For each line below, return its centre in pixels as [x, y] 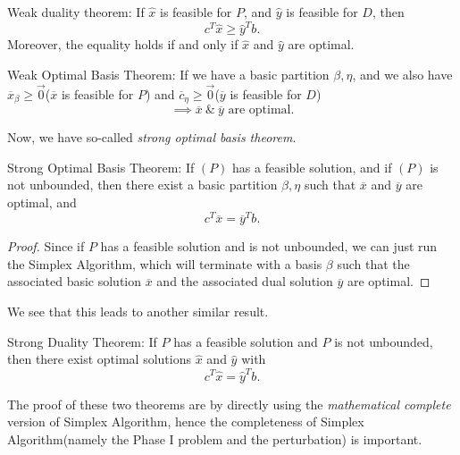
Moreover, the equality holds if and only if [123, 44]
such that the [373, 263]
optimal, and [42, 202]
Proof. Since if [46, 246]
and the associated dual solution [245, 281]
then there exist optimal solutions [99, 359]
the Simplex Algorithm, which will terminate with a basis [165, 263]
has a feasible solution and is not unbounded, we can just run [269, 246]
